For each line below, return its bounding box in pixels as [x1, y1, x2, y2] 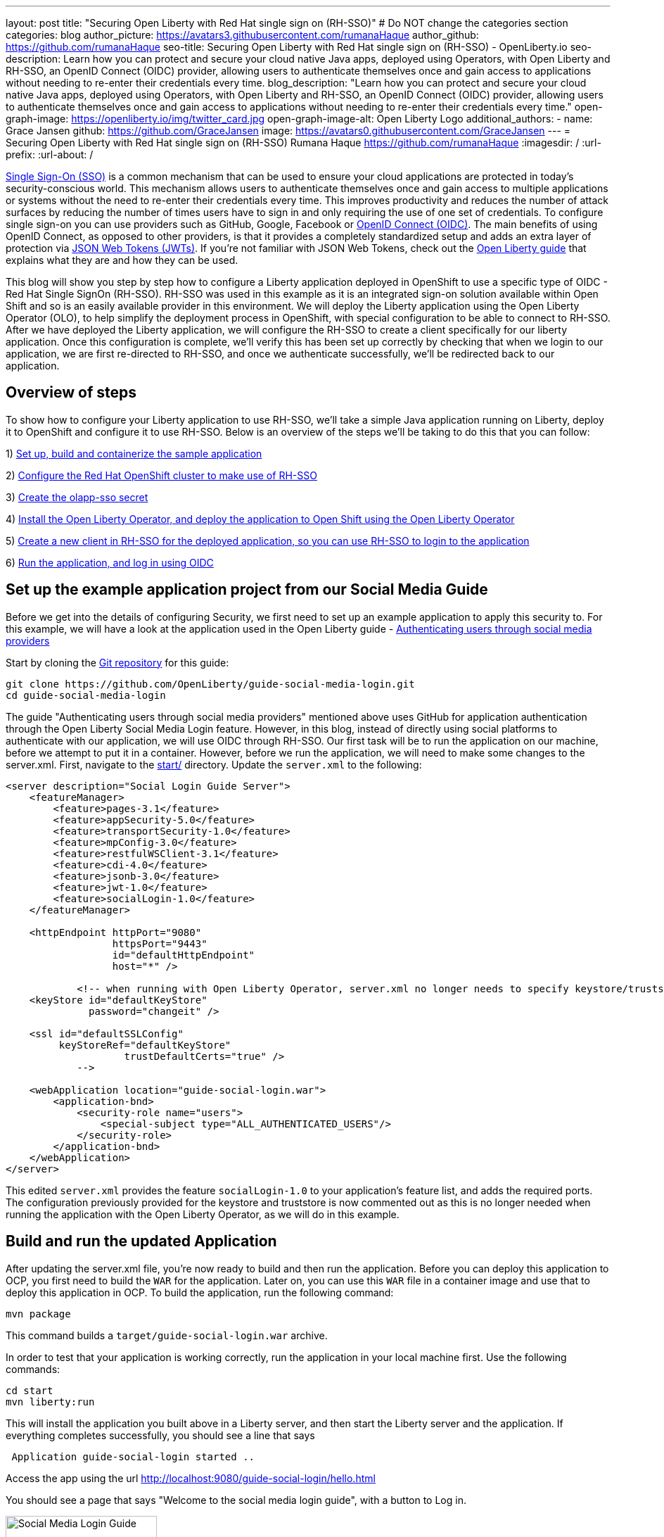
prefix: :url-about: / [6, 148, 94, 160]
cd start [6, 1384, 53, 1396]
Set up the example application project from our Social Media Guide [6, 581, 488, 599]
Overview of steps [6, 384, 137, 402]
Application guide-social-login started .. [11, 1450, 255, 1462]
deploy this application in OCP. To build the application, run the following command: [6, 1286, 394, 1298]
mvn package [6, 1308, 71, 1320]
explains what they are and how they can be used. [6, 254, 238, 266]
